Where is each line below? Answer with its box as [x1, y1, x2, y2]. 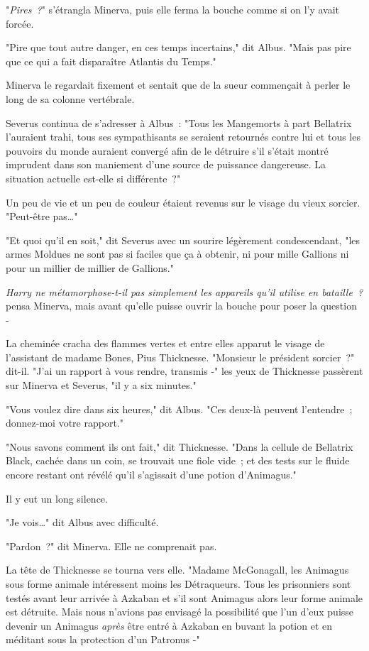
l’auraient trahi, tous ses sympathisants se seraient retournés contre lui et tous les [6, 129, 360, 144]
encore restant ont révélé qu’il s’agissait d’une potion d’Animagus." [6, 467, 297, 482]
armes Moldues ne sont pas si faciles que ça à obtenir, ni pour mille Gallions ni [6, 246, 349, 261]
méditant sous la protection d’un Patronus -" [6, 632, 200, 647]
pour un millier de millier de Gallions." [6, 260, 174, 275]
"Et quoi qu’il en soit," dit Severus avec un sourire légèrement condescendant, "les [6, 232, 360, 247]
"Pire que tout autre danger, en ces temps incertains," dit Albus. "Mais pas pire [6, 40, 351, 55]
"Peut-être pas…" [6, 209, 78, 224]
